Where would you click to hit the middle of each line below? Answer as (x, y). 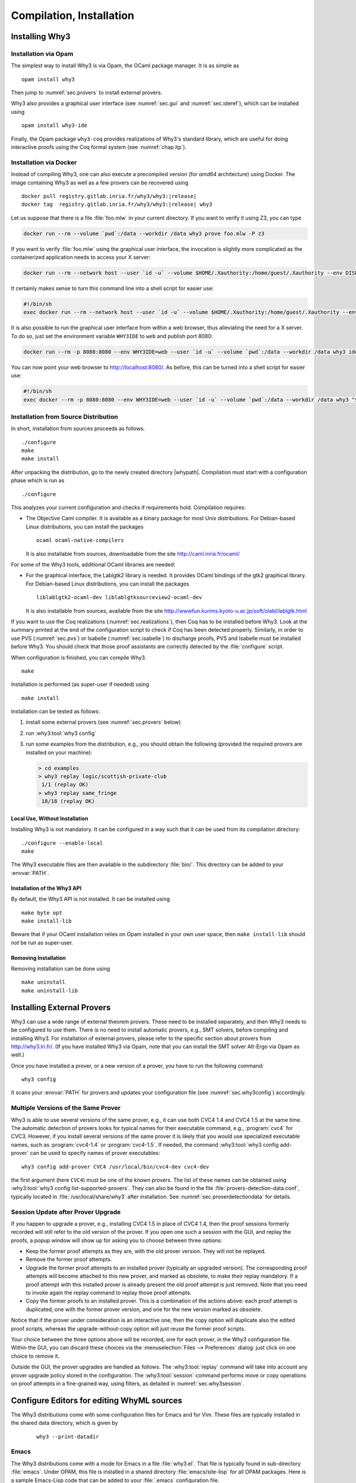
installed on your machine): (59, 752)
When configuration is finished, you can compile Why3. (79, 657)
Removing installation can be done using (61, 969)
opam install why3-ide (55, 125)
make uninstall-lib (50, 990)
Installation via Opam (42, 53)
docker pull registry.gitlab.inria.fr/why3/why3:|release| (109, 196)
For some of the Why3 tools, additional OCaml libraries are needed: (93, 564)
